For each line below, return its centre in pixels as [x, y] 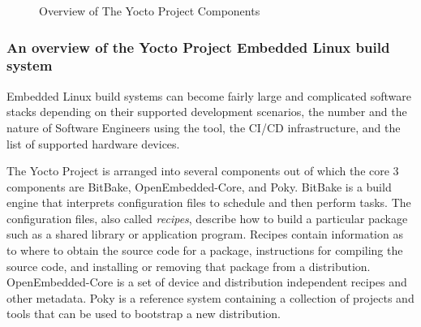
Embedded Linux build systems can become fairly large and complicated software [209, 95]
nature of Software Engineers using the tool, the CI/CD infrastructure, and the [204, 127]
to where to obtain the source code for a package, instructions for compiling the [205, 250]
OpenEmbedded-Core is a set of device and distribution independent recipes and [207, 282]
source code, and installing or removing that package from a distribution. [189, 266]
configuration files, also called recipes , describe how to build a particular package [207, 218]
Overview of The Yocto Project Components [150, 11]
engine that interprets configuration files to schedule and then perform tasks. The [209, 202]
